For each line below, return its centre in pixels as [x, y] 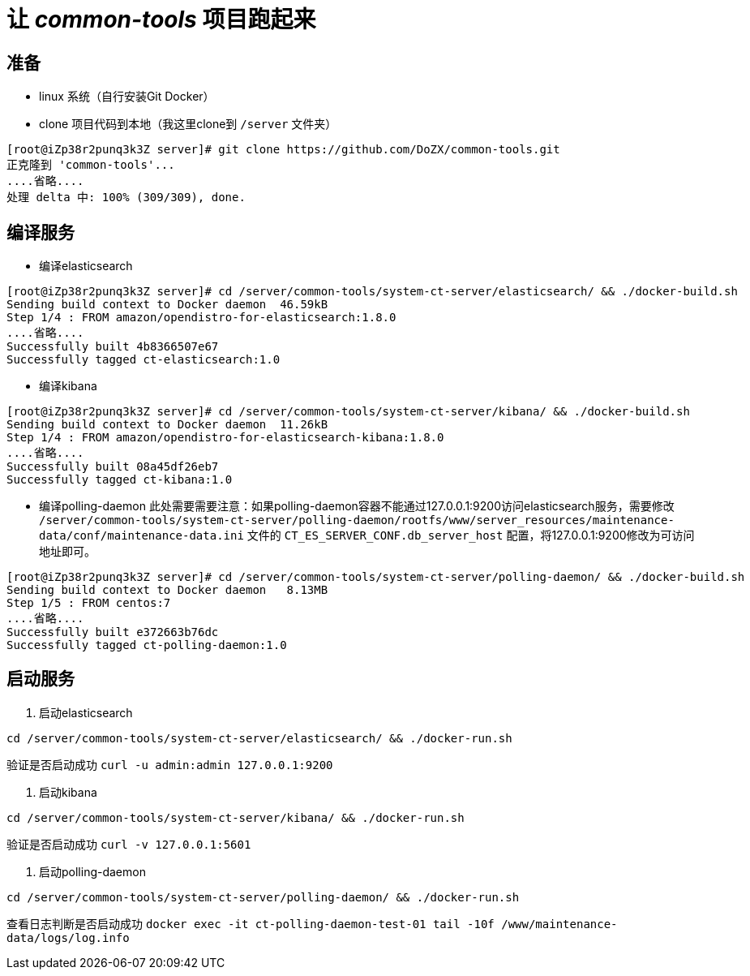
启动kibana [68, 792]
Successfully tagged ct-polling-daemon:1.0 [147, 645]
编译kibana [68, 386]
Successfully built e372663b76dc [113, 632]
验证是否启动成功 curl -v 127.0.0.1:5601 [129, 844]
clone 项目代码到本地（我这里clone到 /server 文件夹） [188, 124]
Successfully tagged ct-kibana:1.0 [120, 480]
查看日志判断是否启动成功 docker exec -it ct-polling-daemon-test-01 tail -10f [251, 923]
